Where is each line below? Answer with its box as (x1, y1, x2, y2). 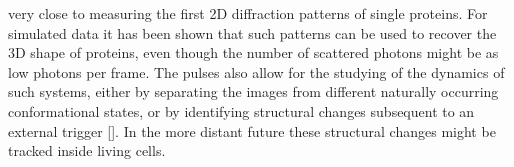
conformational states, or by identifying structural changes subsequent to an (8, 100, 475, 121)
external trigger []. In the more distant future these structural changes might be (8, 120, 496, 141)
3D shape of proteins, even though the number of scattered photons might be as (8, 42, 499, 63)
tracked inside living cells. (8, 140, 166, 161)
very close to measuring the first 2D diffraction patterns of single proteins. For (8, 3, 488, 23)
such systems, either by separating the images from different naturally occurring (8, 81, 499, 102)
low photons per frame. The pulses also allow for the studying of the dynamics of (8, 61, 505, 82)
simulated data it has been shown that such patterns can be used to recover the (8, 22, 497, 43)
